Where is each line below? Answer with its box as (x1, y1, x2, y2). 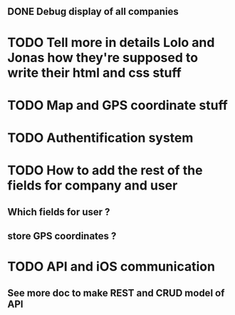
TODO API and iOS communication (7, 259, 216, 275)
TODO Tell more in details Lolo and (7, 34, 215, 51)
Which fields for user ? (7, 206, 110, 218)
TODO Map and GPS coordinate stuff (7, 97, 228, 113)
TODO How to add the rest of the (7, 162, 203, 179)
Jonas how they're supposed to (7, 49, 198, 66)
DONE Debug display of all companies (7, 6, 179, 18)
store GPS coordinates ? (7, 229, 117, 242)
